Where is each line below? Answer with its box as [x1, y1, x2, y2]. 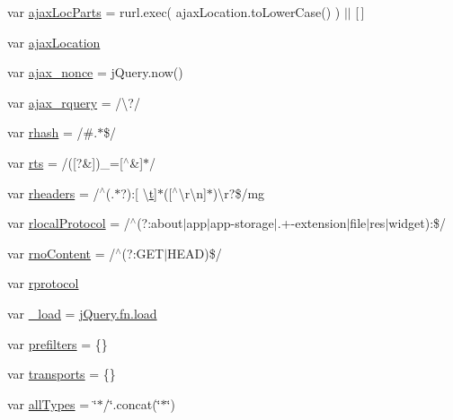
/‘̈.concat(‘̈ [102, 394, 161, 413]
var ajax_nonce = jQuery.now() [7, 63, 183, 82]
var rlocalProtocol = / [7, 214, 130, 232]
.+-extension [277, 214, 347, 232]
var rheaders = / [7, 183, 100, 202]
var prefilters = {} [7, 334, 108, 353]
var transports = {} [7, 364, 116, 383]
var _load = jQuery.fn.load [7, 303, 157, 322]
